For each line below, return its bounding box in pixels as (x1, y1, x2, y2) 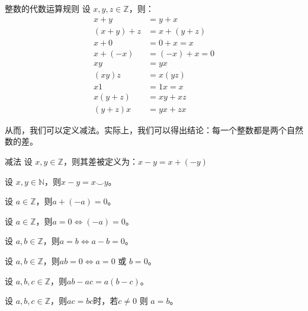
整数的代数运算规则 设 (5, 2, 91, 14)
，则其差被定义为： (63, 155, 138, 168)
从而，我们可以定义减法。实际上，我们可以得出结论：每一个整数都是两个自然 (5, 123, 303, 136)
